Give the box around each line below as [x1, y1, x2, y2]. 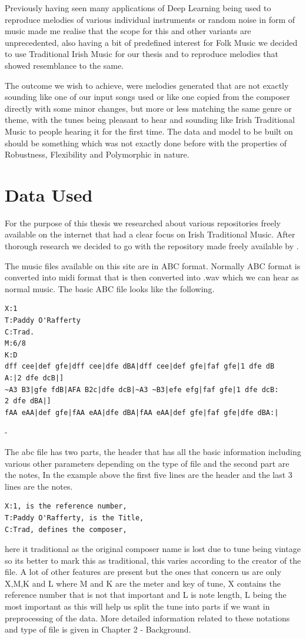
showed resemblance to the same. [5, 59, 124, 71]
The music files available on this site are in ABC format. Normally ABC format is [5, 259, 301, 272]
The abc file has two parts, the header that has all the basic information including [5, 445, 301, 457]
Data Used [5, 182, 93, 206]
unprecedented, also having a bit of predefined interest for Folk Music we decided [5, 36, 298, 48]
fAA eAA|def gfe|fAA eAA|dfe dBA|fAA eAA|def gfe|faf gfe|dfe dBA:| [5, 408, 279, 417]
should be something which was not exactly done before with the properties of [5, 136, 287, 149]
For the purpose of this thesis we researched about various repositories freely [5, 216, 281, 229]
